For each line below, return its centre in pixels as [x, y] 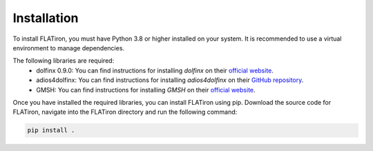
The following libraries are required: [64, 61]
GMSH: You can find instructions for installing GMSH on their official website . [146, 90]
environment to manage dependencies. [68, 48]
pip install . [51, 130]
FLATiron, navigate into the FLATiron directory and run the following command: [125, 112]
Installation [46, 18]
